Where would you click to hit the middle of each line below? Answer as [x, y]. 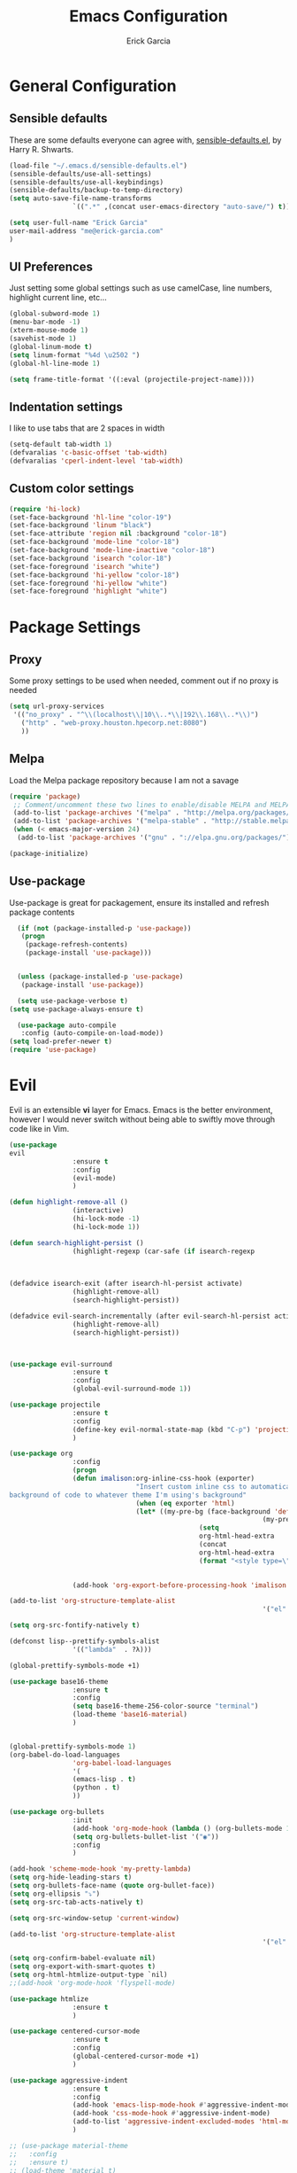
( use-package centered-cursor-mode [75, 2031]
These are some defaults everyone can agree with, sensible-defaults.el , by [145, 140]
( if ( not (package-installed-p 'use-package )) [104, 928]
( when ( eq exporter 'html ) [186, 1503]
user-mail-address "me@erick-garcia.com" [87, 231]
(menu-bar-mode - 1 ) [45, 322]
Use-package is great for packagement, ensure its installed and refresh [139, 902]
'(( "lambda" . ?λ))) [112, 1649]
